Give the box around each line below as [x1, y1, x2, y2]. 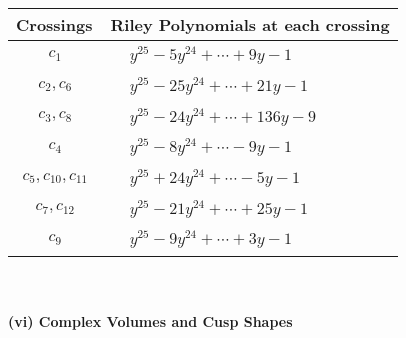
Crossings [16, 13, 93, 36]
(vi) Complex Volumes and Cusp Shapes [8, 310, 293, 331]
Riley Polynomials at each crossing [110, 13, 390, 36]
